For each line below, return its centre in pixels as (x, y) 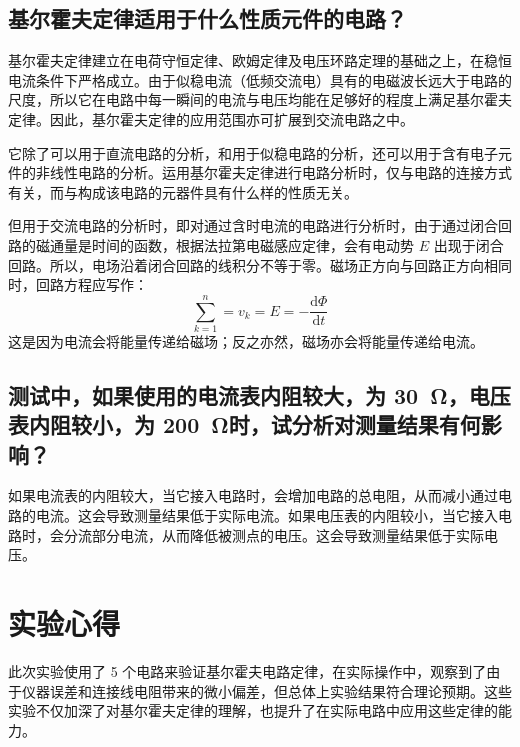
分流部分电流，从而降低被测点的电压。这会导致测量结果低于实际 (273, 534)
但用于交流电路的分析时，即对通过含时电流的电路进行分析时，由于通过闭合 (253, 225)
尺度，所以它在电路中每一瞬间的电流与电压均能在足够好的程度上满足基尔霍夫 (260, 99)
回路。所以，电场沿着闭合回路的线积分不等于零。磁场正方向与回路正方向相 (253, 264)
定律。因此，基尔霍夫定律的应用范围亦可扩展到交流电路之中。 (211, 118)
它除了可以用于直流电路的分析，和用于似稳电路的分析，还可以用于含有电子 (253, 152)
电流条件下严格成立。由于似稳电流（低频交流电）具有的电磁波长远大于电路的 (260, 79)
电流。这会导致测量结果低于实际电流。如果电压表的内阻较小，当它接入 (266, 515)
